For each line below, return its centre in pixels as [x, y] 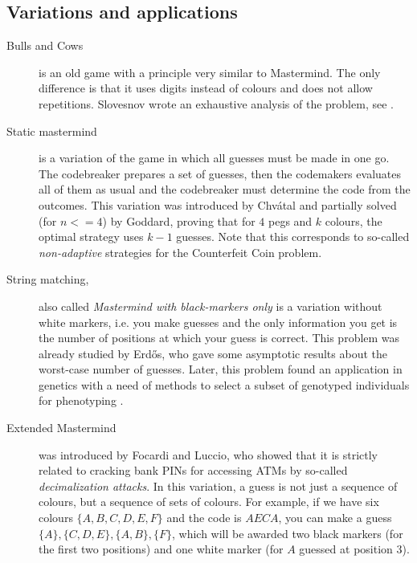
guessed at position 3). [354, 549]
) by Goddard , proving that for [179, 220]
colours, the [354, 220]
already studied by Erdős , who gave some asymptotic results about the [213, 353]
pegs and [290, 220]
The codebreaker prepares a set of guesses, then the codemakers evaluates [220, 173]
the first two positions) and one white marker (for [161, 549]
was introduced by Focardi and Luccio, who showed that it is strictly [208, 454]
